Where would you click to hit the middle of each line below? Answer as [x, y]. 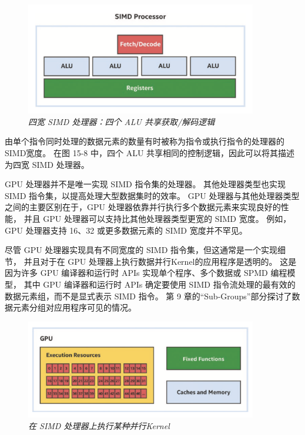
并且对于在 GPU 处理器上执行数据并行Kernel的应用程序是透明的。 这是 [160, 261]
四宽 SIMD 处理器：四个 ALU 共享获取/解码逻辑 [122, 121]
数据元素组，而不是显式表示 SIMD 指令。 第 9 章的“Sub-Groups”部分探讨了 [148, 296]
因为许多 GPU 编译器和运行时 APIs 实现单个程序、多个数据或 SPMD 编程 [146, 273]
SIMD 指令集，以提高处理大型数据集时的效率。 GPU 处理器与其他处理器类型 [152, 195]
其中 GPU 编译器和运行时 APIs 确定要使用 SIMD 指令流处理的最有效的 [160, 284]
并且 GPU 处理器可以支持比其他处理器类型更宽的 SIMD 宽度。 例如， [157, 218]
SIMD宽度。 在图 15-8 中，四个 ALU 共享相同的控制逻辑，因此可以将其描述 [150, 152]
